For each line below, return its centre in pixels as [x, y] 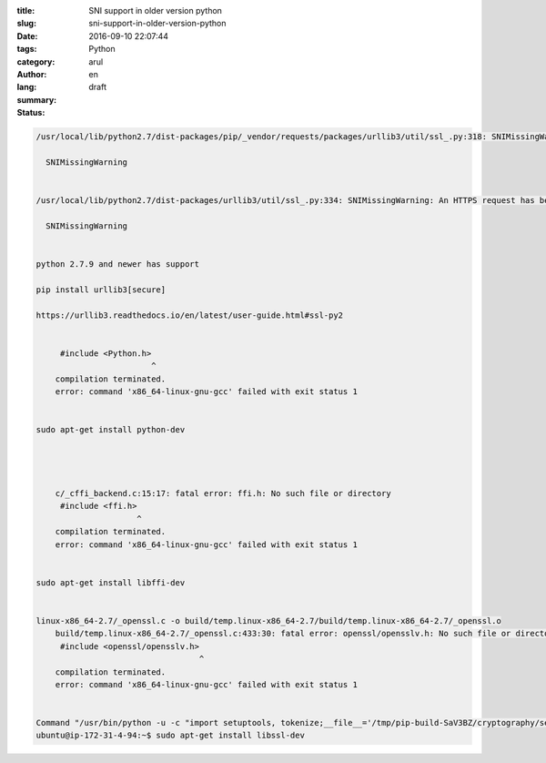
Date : [27, 36]
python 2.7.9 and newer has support [118, 265]
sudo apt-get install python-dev [111, 430]
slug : [26, 24]
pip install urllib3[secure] [101, 290]
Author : [32, 74]
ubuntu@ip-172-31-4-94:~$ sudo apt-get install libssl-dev [170, 736]
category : [36, 61]
